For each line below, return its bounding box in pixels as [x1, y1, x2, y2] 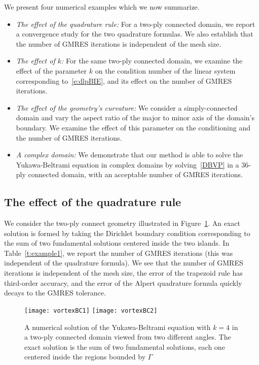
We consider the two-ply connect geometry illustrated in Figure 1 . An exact [4, 218, 240, 228]
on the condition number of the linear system [95, 65, 236, 76]
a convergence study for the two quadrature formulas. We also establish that [16, 28, 253, 39]
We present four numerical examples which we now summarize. [4, 2, 200, 12]
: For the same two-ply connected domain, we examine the [61, 55, 243, 66]
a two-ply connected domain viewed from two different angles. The [24, 331, 231, 342]
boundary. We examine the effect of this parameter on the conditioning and [16, 122, 251, 132]
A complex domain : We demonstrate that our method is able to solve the [16, 149, 243, 160]
